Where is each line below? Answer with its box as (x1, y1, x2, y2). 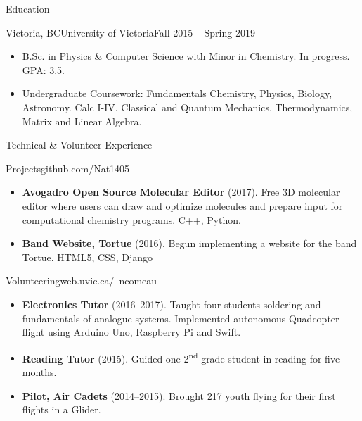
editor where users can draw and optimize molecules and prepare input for (22, 198, 343, 213)
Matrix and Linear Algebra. (22, 113, 142, 128)
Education (6, 1, 50, 15)
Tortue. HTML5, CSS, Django (22, 249, 153, 264)
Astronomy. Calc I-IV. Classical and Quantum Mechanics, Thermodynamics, (22, 99, 353, 114)
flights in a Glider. (22, 402, 101, 417)
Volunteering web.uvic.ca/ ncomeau (6, 273, 157, 288)
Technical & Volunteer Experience (6, 137, 153, 152)
